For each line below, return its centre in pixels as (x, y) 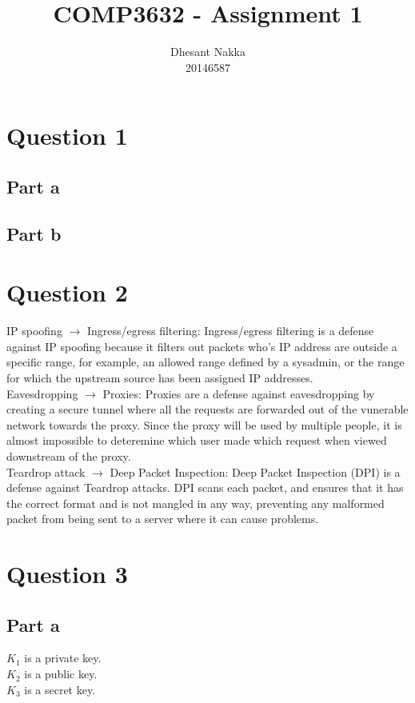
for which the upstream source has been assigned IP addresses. (160, 377)
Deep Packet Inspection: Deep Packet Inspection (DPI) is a (255, 471)
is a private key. (63, 658)
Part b (34, 233)
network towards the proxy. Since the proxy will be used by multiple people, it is (204, 424)
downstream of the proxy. (69, 455)
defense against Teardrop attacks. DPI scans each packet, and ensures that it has (205, 487)
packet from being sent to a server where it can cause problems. (163, 519)
